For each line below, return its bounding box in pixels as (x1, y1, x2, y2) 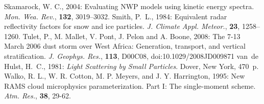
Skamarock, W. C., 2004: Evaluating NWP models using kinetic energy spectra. (4, 1, 254, 11)
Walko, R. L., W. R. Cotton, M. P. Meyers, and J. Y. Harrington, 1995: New (4, 71, 245, 81)
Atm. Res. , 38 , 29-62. (4, 90, 71, 101)
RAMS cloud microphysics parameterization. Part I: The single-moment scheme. (4, 80, 256, 91)
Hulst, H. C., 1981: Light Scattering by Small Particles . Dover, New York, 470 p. (4, 60, 259, 71)
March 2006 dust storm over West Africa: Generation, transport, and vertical (4, 41, 246, 51)
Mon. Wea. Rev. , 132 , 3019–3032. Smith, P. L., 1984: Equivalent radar (4, 11, 227, 21)
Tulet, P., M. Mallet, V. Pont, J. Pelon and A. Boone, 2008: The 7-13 (22, 30, 241, 41)
